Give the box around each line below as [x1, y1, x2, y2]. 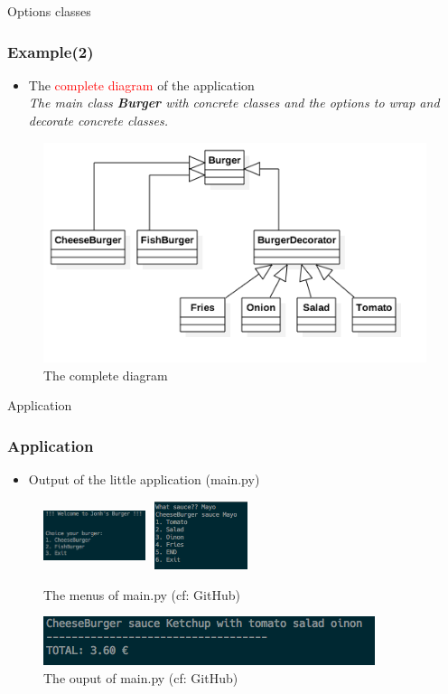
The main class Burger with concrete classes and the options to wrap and [28, 93, 440, 112]
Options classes [7, 2, 91, 20]
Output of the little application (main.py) [28, 470, 260, 489]
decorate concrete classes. [28, 111, 169, 129]
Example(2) [7, 40, 94, 62]
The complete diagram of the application [28, 75, 255, 94]
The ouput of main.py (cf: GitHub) [43, 669, 238, 688]
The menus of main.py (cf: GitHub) [43, 585, 240, 604]
